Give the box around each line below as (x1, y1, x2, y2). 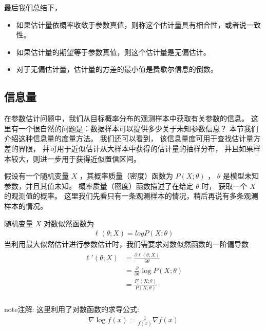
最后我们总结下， (4, 2, 62, 12)
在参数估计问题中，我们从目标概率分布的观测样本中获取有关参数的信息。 (4, 113, 249, 124)
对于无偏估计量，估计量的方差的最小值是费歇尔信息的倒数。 (16, 64, 218, 74)
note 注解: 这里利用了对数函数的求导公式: (4, 304, 139, 315)
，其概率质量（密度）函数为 (79, 170, 173, 181)
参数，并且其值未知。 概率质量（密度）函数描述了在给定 (4, 180, 194, 191)
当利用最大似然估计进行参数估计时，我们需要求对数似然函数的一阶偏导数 (4, 239, 249, 249)
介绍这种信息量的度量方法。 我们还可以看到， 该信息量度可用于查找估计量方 (4, 133, 261, 144)
